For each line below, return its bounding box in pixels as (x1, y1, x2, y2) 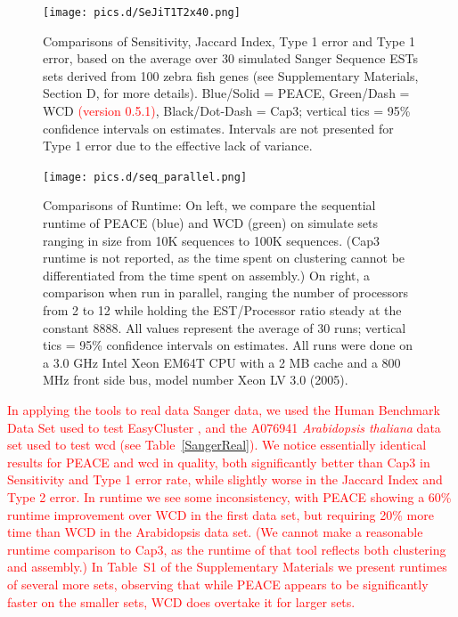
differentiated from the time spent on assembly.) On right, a (43, 265, 371, 284)
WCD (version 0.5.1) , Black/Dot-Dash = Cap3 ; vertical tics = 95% (43, 101, 411, 120)
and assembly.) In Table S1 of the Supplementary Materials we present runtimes (7, 557, 447, 576)
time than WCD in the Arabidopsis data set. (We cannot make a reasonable (7, 523, 423, 541)
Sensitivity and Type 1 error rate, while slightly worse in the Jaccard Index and (7, 470, 443, 489)
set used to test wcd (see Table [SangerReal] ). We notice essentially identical (7, 435, 427, 454)
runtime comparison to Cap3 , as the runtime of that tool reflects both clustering (7, 540, 446, 558)
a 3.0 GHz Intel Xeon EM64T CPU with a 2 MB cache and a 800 (43, 353, 401, 371)
